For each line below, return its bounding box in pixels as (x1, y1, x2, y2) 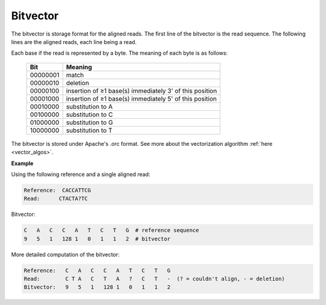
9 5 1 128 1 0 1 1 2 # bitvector (24, 235, 171, 242)
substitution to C (66, 110, 113, 119)
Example (11, 160, 34, 167)
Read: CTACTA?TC (24, 195, 88, 202)
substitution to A (66, 102, 113, 111)
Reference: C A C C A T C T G (24, 267, 171, 274)
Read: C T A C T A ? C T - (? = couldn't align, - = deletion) (24, 275, 285, 282)
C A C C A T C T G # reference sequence (24, 227, 199, 234)
